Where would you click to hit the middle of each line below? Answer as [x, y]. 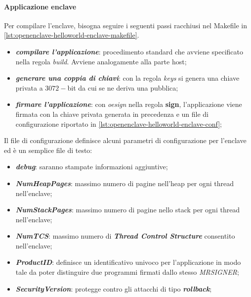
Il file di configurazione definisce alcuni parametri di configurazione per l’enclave [125, 140]
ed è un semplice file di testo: [48, 150]
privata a [29, 87]
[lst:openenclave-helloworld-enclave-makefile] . [72, 35]
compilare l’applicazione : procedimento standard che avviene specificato [129, 51]
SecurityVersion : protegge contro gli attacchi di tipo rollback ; [114, 288]
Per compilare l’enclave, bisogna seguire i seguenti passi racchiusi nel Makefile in [125, 25]
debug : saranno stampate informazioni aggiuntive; [92, 167]
